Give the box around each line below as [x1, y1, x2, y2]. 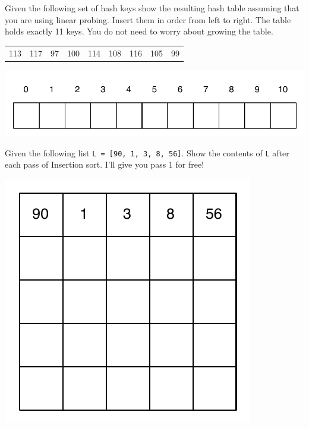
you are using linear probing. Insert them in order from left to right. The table [5, 13, 291, 26]
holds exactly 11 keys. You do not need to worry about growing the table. [5, 25, 273, 37]
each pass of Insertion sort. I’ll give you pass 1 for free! [5, 158, 204, 171]
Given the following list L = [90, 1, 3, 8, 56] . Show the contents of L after [5, 146, 289, 159]
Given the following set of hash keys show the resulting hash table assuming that [5, 2, 299, 14]
